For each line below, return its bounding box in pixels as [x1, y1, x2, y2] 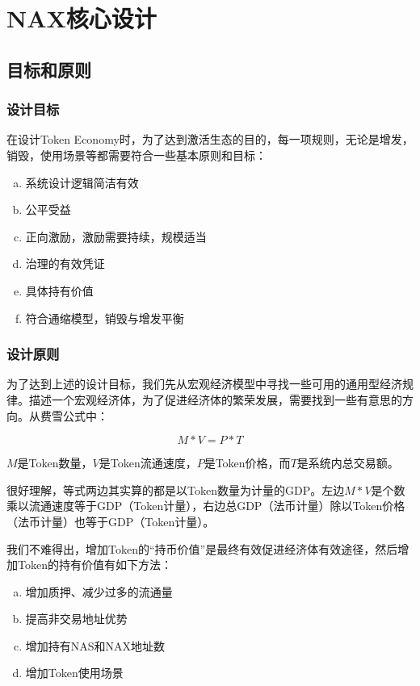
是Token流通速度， [99, 454, 197, 471]
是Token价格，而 [204, 454, 291, 471]
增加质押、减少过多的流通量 [25, 583, 173, 600]
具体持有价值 [25, 282, 94, 299]
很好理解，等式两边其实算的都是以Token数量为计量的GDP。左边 [6, 481, 345, 498]
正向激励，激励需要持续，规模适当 [25, 228, 207, 245]
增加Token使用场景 [25, 664, 124, 681]
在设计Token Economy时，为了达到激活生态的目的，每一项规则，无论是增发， [6, 131, 414, 148]
